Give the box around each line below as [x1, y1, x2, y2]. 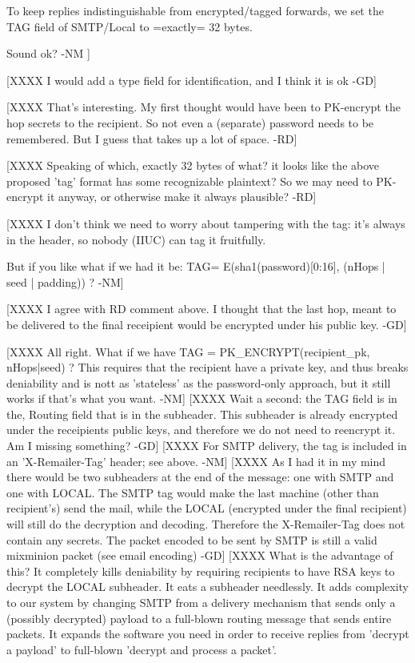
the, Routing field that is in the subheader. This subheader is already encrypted [6, 405, 398, 422]
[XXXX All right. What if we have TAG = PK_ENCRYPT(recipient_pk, [6, 343, 370, 360]
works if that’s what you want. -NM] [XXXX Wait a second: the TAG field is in [6, 390, 397, 407]
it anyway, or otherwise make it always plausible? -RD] [46, 188, 317, 205]
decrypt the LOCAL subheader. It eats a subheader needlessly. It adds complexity [6, 578, 409, 595]
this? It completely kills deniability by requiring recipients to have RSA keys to [6, 562, 395, 579]
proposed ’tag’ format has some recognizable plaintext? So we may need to [6, 172, 373, 189]
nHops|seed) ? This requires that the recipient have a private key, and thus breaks [6, 359, 409, 376]
